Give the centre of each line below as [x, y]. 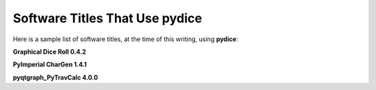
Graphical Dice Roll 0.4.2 [49, 52]
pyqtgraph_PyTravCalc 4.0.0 [55, 77]
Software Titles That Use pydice [108, 18]
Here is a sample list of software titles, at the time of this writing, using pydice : [125, 39]
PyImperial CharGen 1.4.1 [50, 65]
